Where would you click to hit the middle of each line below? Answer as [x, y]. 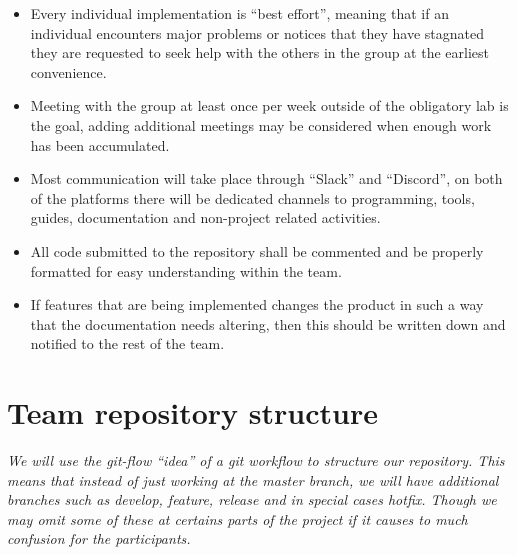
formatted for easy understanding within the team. [186, 270]
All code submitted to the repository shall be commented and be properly [257, 250]
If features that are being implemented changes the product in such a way [257, 304]
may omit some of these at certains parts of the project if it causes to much [237, 518]
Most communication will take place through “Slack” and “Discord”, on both [266, 178]
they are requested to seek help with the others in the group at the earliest [259, 52]
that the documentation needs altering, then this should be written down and [268, 323]
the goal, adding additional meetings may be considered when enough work [261, 124]
